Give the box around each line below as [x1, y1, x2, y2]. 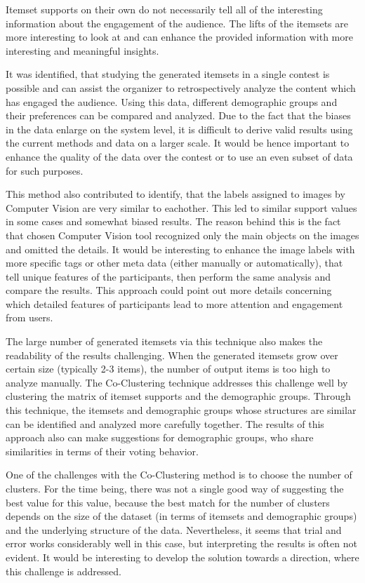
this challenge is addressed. [6, 563, 121, 578]
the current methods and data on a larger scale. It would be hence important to [6, 135, 350, 150]
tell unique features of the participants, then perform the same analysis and [6, 269, 331, 283]
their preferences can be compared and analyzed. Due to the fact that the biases [6, 108, 351, 123]
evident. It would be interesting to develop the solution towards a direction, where [6, 549, 359, 564]
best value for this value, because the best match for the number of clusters [6, 495, 330, 509]
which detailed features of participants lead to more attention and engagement [6, 296, 343, 311]
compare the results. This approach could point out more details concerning [6, 283, 332, 297]
